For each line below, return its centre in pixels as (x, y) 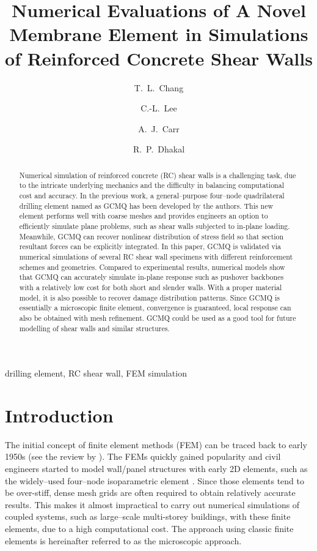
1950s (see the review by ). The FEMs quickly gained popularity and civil (143, 456)
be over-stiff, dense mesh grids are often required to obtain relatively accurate (150, 493)
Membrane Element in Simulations (159, 34)
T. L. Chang (159, 87)
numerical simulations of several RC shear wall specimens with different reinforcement (156, 256)
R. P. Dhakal (159, 149)
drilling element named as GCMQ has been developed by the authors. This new (146, 205)
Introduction (59, 415)
